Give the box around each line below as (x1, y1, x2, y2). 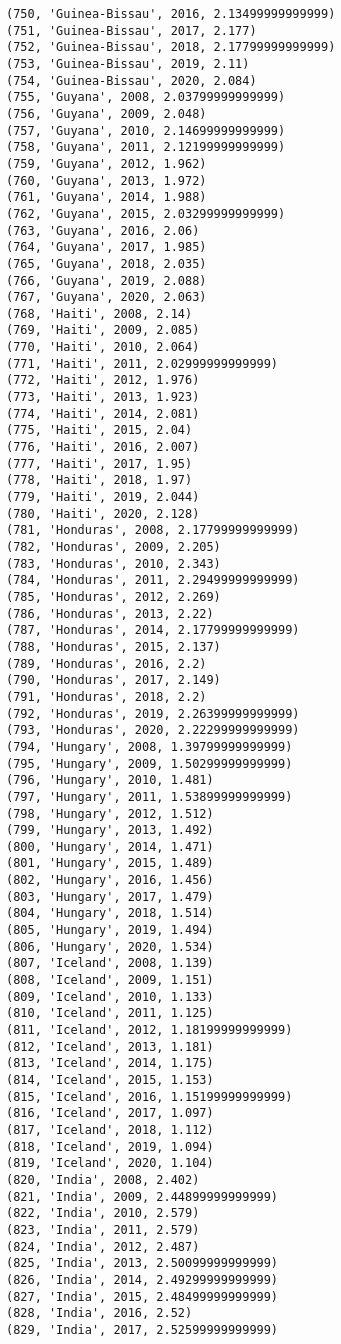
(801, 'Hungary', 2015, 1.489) (6, 856, 214, 871)
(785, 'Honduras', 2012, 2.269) (6, 589, 221, 604)
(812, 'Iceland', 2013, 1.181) (6, 1039, 214, 1054)
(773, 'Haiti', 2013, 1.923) (6, 390, 200, 405)
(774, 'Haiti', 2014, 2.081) (6, 406, 200, 421)
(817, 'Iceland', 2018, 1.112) (6, 1122, 214, 1137)
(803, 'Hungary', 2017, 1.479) (6, 889, 214, 904)
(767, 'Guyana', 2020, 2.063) (6, 290, 207, 305)
